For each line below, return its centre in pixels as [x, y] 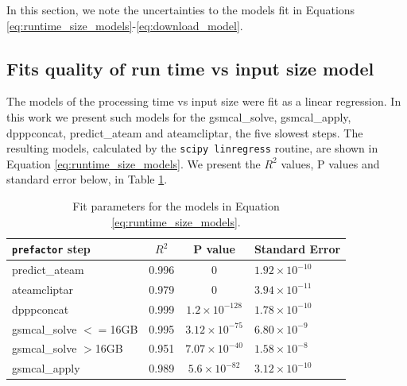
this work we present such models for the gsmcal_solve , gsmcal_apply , [179, 116]
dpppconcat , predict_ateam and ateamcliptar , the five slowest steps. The [185, 132]
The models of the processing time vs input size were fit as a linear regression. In [204, 101]
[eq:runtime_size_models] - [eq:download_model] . [125, 25]
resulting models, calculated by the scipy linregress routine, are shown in [192, 148]
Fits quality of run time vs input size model [190, 68]
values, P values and [330, 163]
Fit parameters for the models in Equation [176, 206]
